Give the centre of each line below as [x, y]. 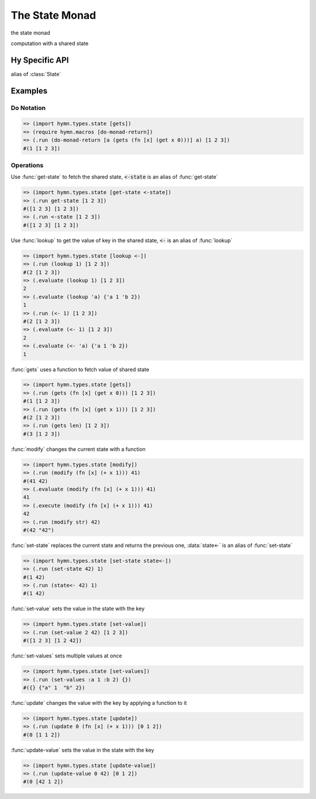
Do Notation [28, 108]
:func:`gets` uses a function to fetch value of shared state [80, 369]
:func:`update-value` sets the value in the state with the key [83, 750]
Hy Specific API [40, 60]
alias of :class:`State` [36, 74]
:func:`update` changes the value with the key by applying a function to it [99, 702]
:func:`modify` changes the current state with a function [78, 449]
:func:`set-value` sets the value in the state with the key [78, 609]
